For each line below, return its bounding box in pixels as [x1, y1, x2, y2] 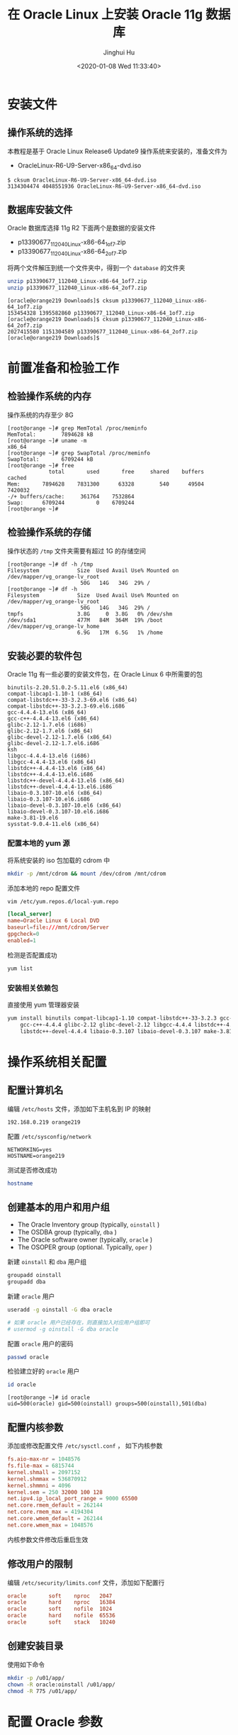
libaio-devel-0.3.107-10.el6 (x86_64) [7, 802, 122, 809]
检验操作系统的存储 [7, 526, 91, 539]
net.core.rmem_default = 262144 [7, 1502, 103, 1509]
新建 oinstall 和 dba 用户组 [7, 1258, 87, 1266]
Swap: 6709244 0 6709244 [7, 499, 135, 506]
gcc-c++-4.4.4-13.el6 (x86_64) [7, 715, 100, 723]
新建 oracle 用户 [7, 1292, 55, 1300]
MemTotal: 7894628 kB [7, 430, 93, 438]
